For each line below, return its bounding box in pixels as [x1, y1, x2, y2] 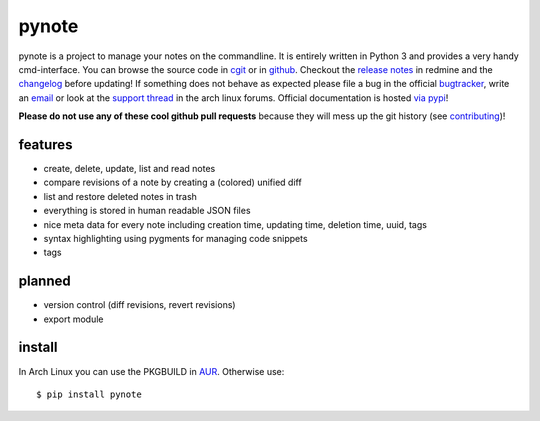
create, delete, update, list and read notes [43, 163, 216, 175]
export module [43, 313, 104, 325]
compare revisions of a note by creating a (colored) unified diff [43, 176, 302, 189]
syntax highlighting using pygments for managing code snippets [43, 232, 309, 244]
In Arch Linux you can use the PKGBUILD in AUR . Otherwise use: [18, 365, 285, 377]
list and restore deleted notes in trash [43, 190, 197, 202]
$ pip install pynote [36, 388, 142, 400]
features [18, 136, 73, 153]
